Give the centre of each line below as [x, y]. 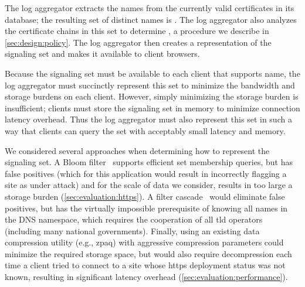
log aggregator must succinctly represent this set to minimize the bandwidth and [150, 85]
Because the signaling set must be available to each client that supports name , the [152, 73]
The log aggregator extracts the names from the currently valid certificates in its [150, 8]
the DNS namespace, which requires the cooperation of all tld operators [134, 219]
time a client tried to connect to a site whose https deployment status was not [145, 265]
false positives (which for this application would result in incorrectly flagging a [146, 173]
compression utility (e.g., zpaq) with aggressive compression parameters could [144, 242]
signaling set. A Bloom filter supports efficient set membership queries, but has [149, 162]
